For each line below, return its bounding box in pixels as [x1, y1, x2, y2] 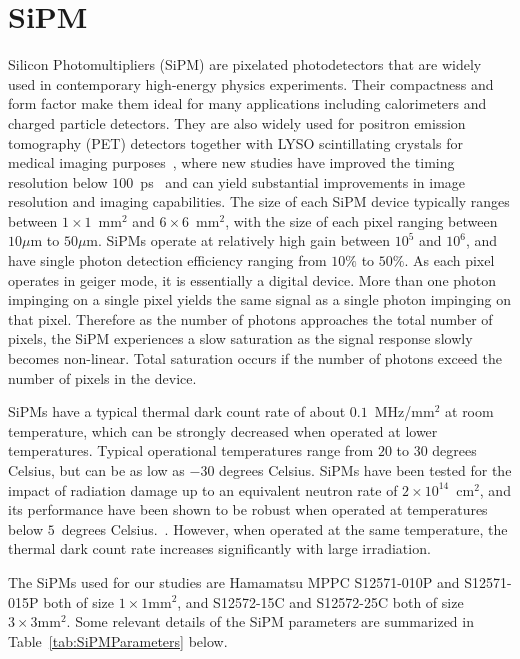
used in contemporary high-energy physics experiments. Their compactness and [8, 73, 494, 94]
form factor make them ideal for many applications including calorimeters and [8, 93, 487, 114]
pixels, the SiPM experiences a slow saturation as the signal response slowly [8, 328, 473, 349]
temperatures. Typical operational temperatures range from [8, 440, 374, 461]
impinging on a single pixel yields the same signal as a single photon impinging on [8, 289, 511, 310]
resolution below [8, 171, 108, 192]
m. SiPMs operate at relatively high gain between [86, 230, 391, 251]
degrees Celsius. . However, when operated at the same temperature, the [61, 518, 508, 539]
